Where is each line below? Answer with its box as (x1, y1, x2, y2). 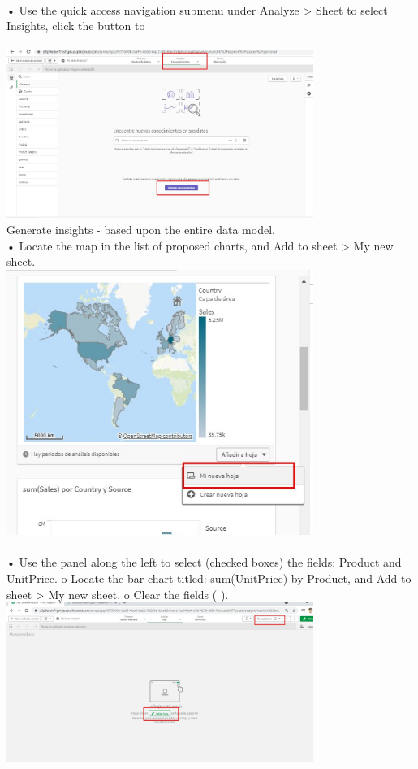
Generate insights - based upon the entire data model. (6, 221, 275, 238)
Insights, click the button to (6, 17, 145, 34)
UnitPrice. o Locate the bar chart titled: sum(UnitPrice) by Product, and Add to (6, 569, 412, 586)
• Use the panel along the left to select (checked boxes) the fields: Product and (6, 554, 402, 571)
